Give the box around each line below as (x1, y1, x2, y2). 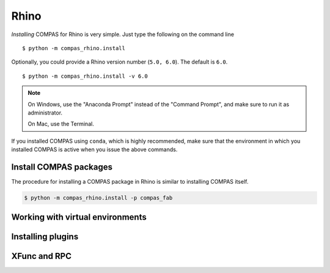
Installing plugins (11, 231, 79, 242)
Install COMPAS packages (11, 162, 113, 172)
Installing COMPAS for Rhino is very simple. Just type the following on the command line (11, 31, 235, 38)
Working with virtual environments (11, 212, 147, 223)
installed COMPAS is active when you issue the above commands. (11, 146, 178, 153)
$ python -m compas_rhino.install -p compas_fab (24, 194, 173, 201)
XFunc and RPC (11, 251, 72, 261)
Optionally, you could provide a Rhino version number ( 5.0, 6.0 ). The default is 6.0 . (11, 58, 228, 65)
